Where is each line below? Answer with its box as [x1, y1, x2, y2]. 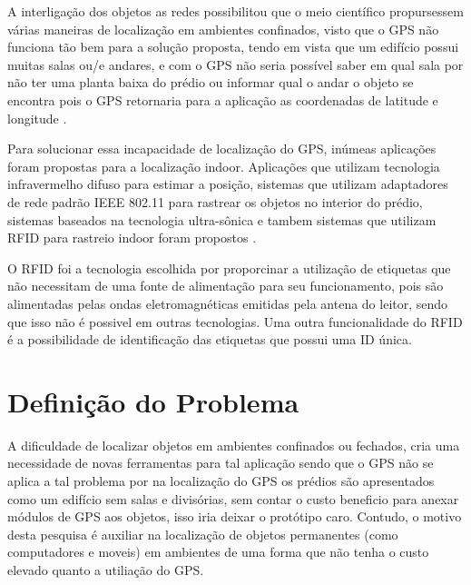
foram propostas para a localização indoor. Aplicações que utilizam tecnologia [7, 156, 440, 175]
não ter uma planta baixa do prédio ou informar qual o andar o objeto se [7, 73, 414, 92]
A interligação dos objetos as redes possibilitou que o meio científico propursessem [7, 2, 464, 20]
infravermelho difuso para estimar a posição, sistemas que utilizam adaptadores [7, 174, 448, 193]
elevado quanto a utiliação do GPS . [7, 560, 204, 579]
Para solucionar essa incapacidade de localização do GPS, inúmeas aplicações [7, 139, 437, 158]
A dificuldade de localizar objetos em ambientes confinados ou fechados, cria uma [7, 435, 460, 454]
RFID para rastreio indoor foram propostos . [7, 228, 257, 247]
